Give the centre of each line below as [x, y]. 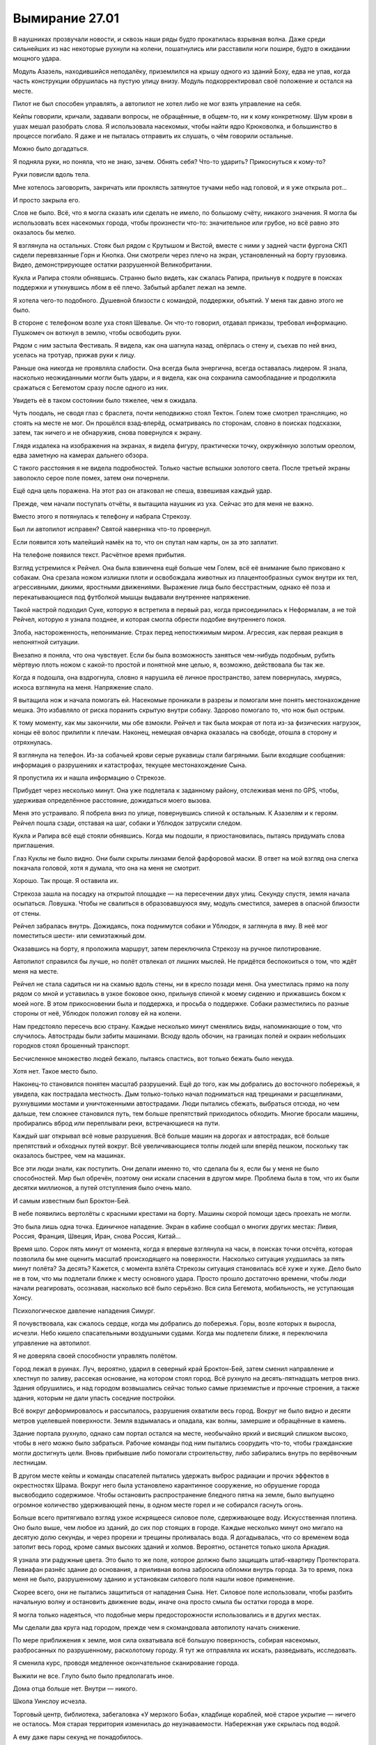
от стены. [27, 913]
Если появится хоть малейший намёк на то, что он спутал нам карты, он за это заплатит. [146, 542]
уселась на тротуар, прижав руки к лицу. [74, 355]
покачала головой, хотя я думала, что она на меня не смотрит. [107, 868]
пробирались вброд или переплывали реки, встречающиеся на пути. [117, 1123]
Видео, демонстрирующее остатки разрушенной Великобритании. [112, 265]
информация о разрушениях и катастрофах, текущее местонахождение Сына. [130, 765]
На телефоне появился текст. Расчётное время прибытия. [99, 555]
